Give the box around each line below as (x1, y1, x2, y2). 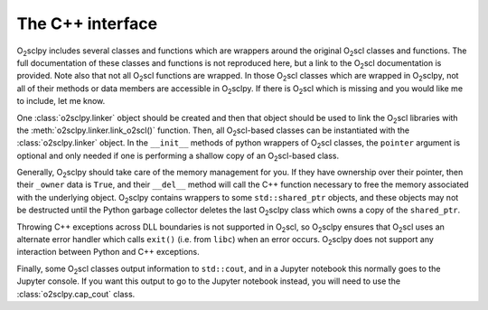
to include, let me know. (16, 96, 106, 107)
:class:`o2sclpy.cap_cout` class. (16, 288, 136, 299)
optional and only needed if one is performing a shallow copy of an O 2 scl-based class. (16, 150, 339, 163)
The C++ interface (16, 14, 158, 33)
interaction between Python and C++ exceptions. (16, 247, 201, 258)
